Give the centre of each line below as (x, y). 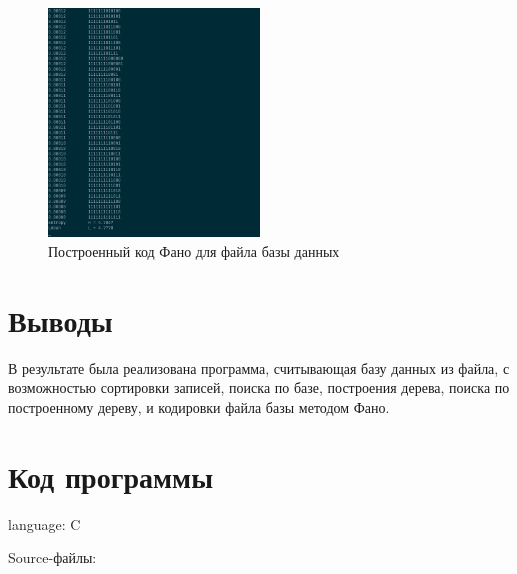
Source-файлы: (52, 557)
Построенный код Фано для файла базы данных (194, 251)
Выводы (60, 319)
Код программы (110, 475)
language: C (44, 523)
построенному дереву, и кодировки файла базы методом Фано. (199, 406)
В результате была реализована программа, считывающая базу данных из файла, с (259, 367)
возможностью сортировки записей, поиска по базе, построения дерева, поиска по (259, 387)
